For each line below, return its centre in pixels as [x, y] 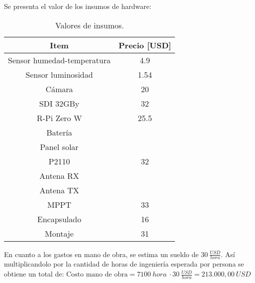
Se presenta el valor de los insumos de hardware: [78, 6]
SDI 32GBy [59, 103]
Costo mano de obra [97, 275]
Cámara [59, 89]
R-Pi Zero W [59, 118]
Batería [59, 132]
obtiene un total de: [34, 274]
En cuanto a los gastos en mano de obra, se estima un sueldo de [101, 254]
